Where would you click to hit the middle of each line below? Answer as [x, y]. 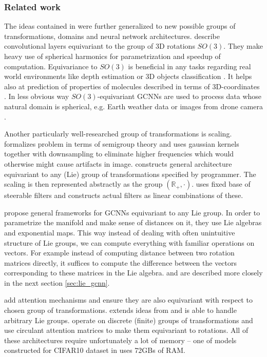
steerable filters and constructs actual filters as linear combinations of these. [124, 195]
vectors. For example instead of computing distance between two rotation [119, 253]
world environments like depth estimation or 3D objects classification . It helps [128, 76]
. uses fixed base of [221, 184]
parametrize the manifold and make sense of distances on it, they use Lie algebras [133, 222]
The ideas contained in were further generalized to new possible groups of [120, 26]
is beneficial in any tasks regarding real [189, 66]
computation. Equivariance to [51, 66]
